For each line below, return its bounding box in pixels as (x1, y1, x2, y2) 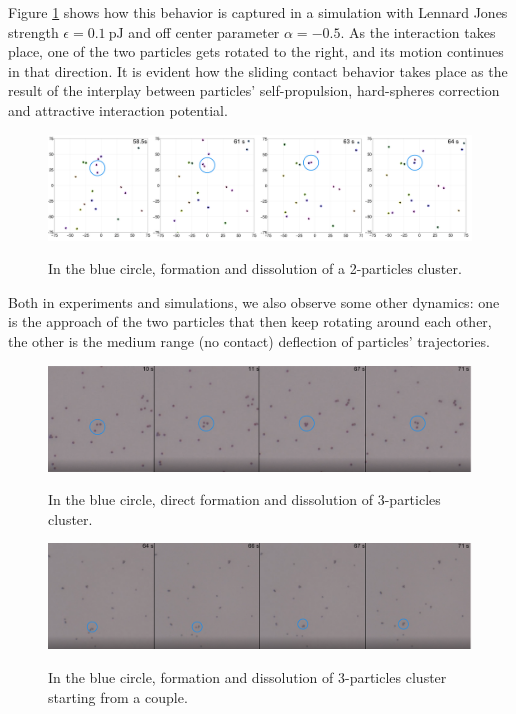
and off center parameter (128, 21, 280, 42)
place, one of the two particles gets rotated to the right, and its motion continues (8, 41, 504, 62)
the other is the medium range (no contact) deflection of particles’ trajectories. (8, 330, 490, 351)
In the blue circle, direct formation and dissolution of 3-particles (48, 489, 441, 510)
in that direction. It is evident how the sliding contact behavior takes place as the (8, 60, 508, 81)
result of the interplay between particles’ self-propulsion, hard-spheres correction (8, 80, 500, 101)
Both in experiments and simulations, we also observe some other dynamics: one (8, 291, 500, 312)
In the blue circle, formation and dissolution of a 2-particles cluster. (48, 258, 462, 279)
